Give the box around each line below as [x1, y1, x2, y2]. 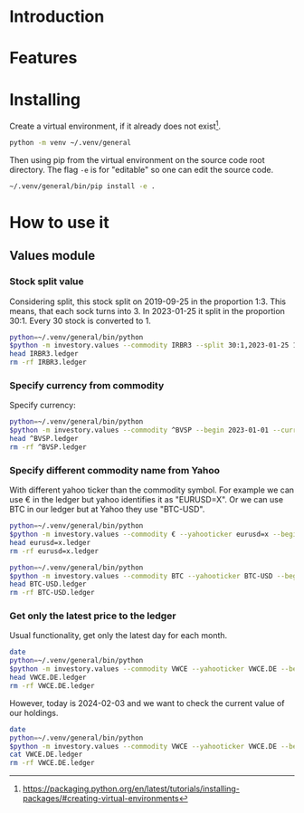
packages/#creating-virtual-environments [22, 793, 179, 804]
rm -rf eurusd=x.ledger [9, 546, 100, 556]
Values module [9, 248, 96, 263]
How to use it [9, 212, 110, 233]
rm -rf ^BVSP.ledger [9, 443, 88, 452]
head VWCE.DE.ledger [9, 673, 88, 683]
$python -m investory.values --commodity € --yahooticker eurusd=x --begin [9, 530, 301, 540]
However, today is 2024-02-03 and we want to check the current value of [9, 697, 285, 708]
